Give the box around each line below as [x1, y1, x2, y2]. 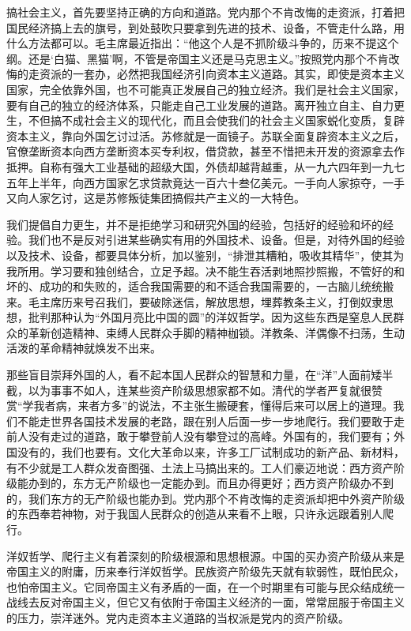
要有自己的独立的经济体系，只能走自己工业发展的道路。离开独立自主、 [6, 96, 371, 113]
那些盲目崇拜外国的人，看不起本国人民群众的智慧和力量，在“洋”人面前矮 [6, 366, 383, 383]
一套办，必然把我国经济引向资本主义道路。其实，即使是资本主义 [72, 66, 405, 82]
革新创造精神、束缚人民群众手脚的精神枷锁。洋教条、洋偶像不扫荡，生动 [28, 324, 405, 340]
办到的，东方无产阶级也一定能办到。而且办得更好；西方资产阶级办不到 [28, 475, 394, 491]
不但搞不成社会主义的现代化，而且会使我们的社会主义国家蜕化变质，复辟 [28, 112, 405, 129]
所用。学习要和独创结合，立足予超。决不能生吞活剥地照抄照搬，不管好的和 [17, 262, 405, 279]
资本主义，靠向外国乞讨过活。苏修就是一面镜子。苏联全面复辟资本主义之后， [6, 127, 405, 144]
